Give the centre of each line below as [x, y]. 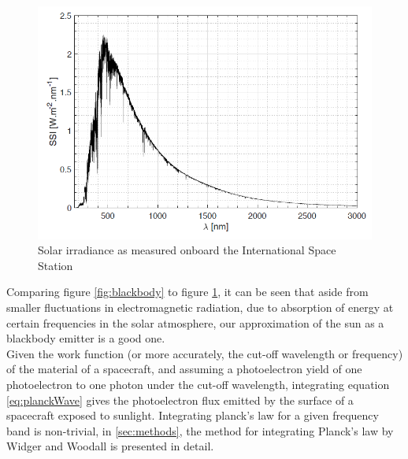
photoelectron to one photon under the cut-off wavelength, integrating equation [198, 385]
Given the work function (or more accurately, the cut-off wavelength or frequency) [205, 353]
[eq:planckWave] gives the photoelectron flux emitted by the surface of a [180, 400]
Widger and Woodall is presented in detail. [110, 446]
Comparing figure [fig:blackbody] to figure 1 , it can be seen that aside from [187, 292]
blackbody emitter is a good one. [86, 338]
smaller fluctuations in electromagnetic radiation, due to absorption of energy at [200, 307]
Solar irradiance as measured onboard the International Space [187, 250]
